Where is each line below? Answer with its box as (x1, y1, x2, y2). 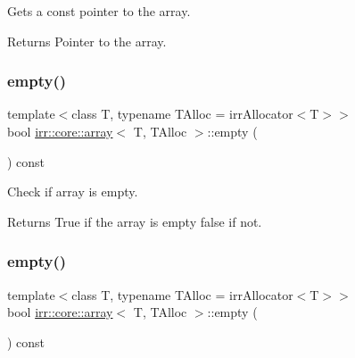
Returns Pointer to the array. (7, 31, 167, 50)
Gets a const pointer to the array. (7, 2, 191, 20)
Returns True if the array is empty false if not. (7, 212, 262, 230)
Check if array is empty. (7, 182, 138, 201)
